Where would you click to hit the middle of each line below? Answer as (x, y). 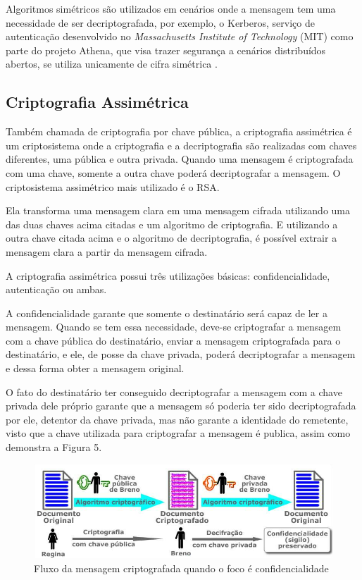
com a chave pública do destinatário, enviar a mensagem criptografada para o (173, 340)
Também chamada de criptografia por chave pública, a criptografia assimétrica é (179, 131)
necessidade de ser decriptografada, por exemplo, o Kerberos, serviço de (160, 22)
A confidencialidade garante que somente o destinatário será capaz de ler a (167, 313)
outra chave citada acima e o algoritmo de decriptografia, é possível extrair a (171, 238)
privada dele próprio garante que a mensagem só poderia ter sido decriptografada (181, 406)
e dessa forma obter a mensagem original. (95, 368)
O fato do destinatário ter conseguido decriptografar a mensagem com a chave (174, 391)
